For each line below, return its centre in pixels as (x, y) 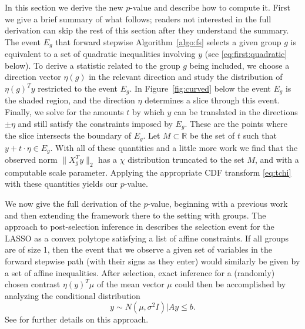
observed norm (31, 160)
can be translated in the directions (236, 112)
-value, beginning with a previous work (218, 203)
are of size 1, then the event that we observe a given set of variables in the (138, 249)
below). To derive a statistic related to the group (93, 65)
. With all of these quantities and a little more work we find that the (174, 147)
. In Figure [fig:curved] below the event (200, 88)
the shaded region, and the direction (70, 100)
